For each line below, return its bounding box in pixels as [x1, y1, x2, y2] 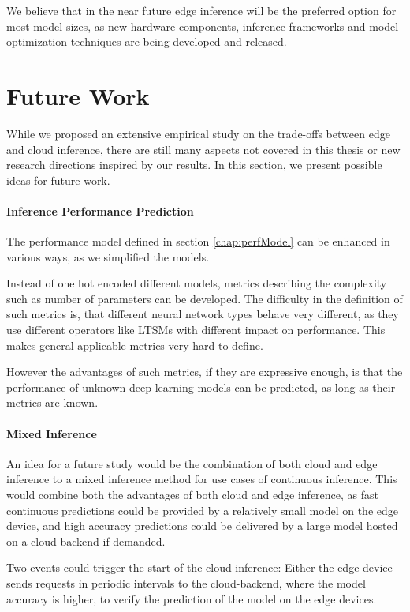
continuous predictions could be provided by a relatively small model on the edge [6, 501, 398, 518]
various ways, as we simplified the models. [6, 248, 210, 265]
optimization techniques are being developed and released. [6, 33, 287, 50]
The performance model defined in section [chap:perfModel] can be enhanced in [6, 233, 390, 250]
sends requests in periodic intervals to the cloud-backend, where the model [6, 574, 366, 591]
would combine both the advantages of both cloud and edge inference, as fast [6, 486, 378, 502]
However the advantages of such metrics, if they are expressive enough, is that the [6, 363, 403, 380]
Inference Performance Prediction [6, 202, 194, 219]
